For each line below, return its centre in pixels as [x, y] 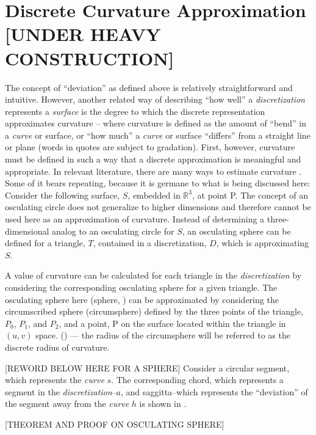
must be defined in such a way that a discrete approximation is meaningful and [153, 159]
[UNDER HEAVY [83, 34]
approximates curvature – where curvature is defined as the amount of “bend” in [156, 123]
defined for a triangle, [45, 243]
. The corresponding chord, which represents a [197, 380]
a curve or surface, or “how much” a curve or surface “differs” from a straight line [158, 135]
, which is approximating [263, 243]
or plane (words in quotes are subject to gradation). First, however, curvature [150, 147]
